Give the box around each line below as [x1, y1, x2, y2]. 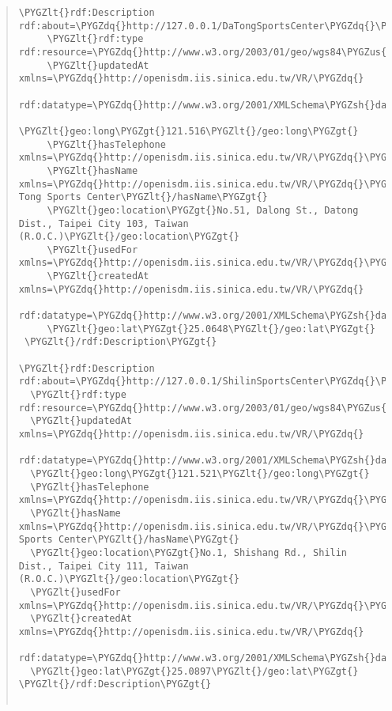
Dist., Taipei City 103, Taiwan [18, 217, 189, 229]
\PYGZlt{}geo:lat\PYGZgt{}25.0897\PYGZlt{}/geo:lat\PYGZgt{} [30, 665, 359, 677]
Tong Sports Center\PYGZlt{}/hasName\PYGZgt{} [18, 191, 268, 203]
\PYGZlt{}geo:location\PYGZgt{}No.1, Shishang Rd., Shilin [30, 546, 348, 558]
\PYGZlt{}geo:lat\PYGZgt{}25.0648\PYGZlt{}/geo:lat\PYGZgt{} [47, 323, 375, 335]
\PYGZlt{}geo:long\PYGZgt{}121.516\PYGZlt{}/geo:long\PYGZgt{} [18, 125, 359, 137]
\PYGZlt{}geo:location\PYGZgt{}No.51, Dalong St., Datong [47, 204, 359, 216]
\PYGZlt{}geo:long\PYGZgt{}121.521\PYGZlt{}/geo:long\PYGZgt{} [30, 467, 370, 479]
